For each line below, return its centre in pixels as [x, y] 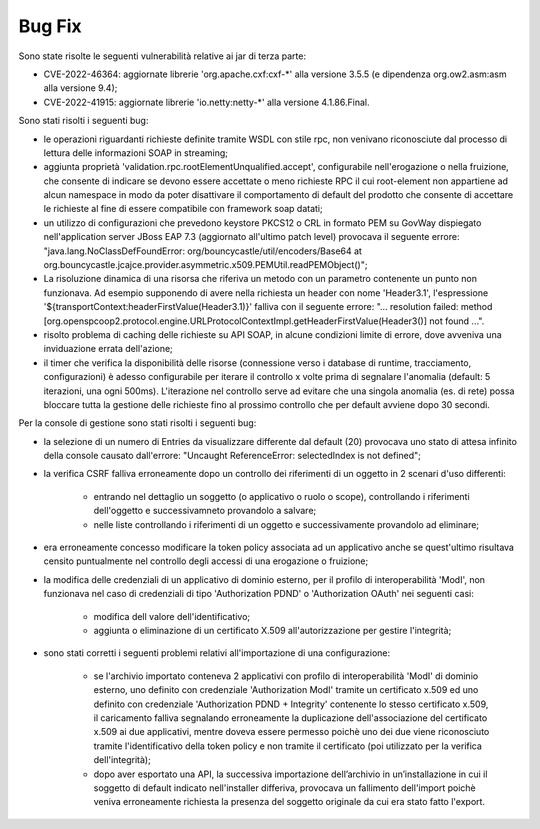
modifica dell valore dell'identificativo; [171, 616]
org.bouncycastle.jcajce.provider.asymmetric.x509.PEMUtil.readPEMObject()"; [205, 265]
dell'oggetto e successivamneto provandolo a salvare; [205, 511]
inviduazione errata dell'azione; [108, 349]
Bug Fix [50, 26]
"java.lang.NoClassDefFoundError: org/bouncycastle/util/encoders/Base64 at [202, 251]
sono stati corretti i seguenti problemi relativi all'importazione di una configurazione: [217, 653]
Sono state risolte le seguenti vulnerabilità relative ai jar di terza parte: [162, 56]
